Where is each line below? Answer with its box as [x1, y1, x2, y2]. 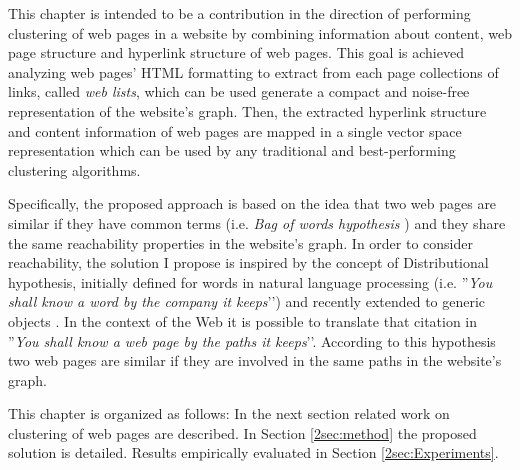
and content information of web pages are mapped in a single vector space [8, 120, 462, 141]
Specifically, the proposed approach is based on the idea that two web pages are [8, 193, 497, 214]
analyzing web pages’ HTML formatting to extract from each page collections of [8, 61, 499, 82]
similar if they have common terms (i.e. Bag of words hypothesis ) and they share [8, 212, 506, 233]
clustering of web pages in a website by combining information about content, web [8, 22, 512, 43]
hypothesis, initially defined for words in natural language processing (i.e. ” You [8, 271, 493, 292]
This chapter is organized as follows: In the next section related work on [8, 403, 450, 424]
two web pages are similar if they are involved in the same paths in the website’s [8, 350, 502, 371]
